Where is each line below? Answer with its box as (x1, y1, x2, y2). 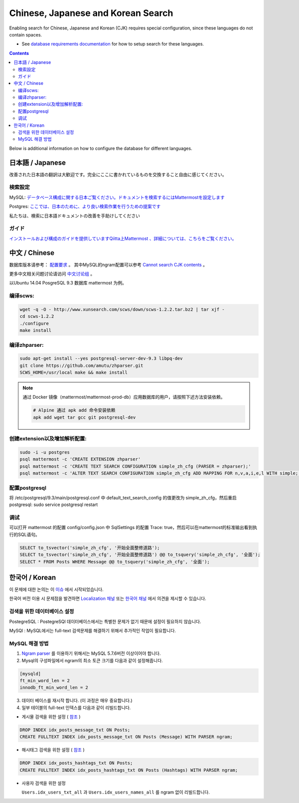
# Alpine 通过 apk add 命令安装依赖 (33, 407, 116, 413)
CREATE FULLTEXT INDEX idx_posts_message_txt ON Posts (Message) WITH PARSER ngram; (19, 734, 233, 740)
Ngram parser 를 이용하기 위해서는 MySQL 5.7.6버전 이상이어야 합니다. (21, 650, 161, 656)
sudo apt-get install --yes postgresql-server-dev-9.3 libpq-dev (19, 356, 183, 361)
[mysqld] (19, 671, 41, 676)
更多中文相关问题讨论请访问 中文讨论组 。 (9, 271, 95, 277)
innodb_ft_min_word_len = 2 (19, 685, 88, 691)
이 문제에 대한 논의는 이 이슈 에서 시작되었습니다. (9, 586, 104, 592)
